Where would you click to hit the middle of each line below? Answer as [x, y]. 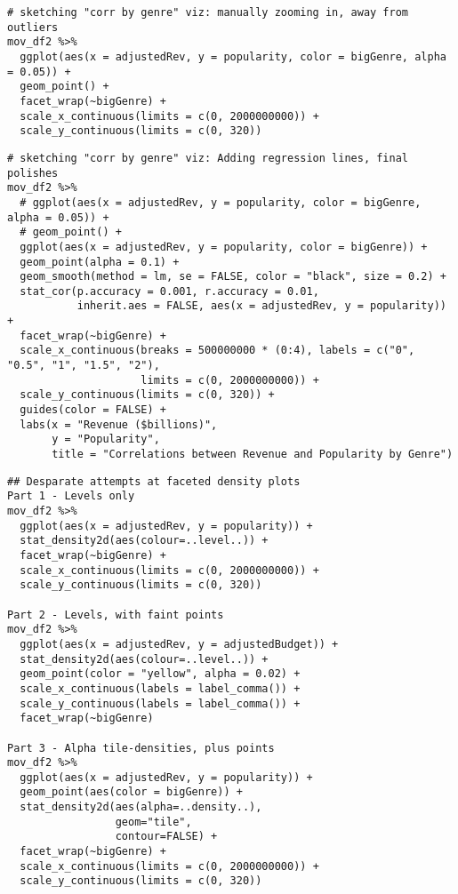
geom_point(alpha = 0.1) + [100, 262]
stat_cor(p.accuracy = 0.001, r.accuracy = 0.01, [169, 291]
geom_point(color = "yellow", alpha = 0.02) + [160, 674]
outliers [33, 27]
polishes [33, 173]
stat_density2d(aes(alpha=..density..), [141, 807]
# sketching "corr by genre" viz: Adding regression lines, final [208, 158]
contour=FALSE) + [166, 837]
